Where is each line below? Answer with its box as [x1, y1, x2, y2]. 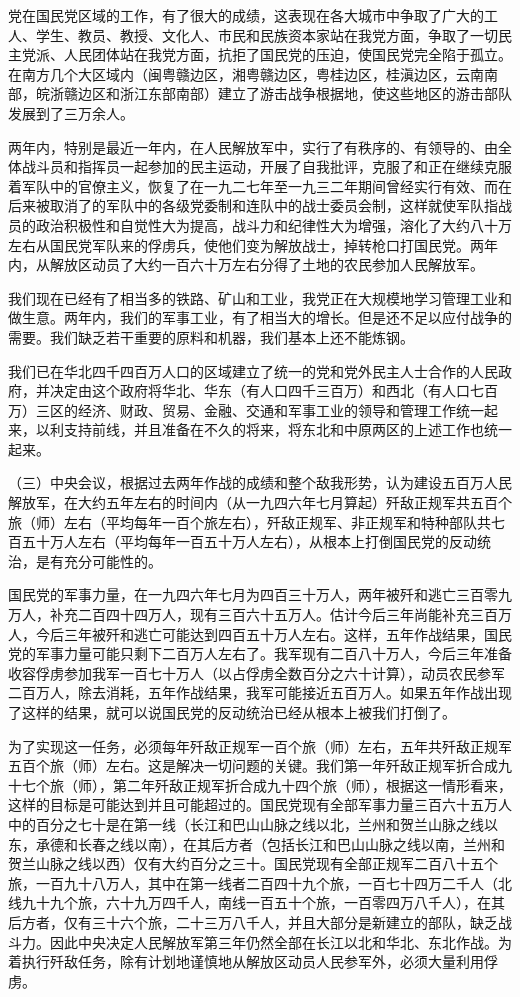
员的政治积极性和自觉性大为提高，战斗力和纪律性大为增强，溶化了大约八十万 [8, 214, 512, 235]
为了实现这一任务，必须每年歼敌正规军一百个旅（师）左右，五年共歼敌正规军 [8, 735, 512, 756]
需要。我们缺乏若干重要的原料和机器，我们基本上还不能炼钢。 [8, 326, 414, 347]
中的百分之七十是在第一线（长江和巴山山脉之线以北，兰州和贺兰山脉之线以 [8, 813, 498, 834]
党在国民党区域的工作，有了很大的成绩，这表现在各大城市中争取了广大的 [8, 5, 484, 25]
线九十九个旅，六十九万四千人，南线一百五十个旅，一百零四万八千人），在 [8, 892, 491, 913]
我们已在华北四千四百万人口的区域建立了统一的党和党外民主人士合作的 [8, 360, 470, 381]
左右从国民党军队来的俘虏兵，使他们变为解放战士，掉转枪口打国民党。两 [8, 234, 484, 255]
